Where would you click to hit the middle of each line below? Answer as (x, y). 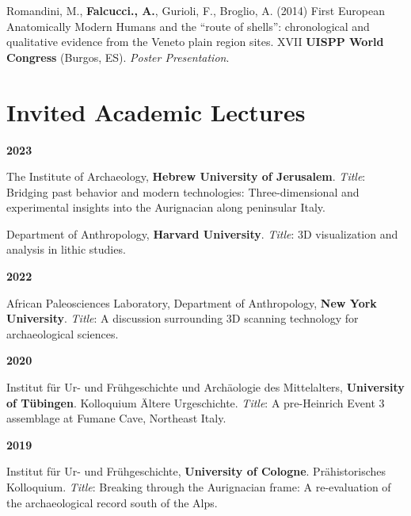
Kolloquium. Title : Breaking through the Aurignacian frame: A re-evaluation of (199, 487)
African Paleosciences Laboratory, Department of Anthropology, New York (192, 302)
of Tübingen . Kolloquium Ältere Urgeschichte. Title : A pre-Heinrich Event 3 (196, 402)
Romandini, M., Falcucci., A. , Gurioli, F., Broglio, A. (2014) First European (196, 10)
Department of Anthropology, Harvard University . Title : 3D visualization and (202, 233)
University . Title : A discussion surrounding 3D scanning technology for (183, 318)
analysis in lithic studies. (66, 249)
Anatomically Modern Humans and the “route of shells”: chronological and (188, 26)
